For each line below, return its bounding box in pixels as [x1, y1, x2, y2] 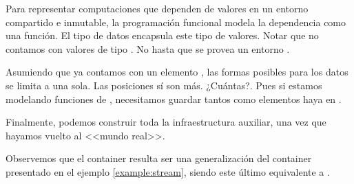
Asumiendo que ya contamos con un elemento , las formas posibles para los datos [6, 65, 348, 79]
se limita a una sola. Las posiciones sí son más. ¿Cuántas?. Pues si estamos [6, 78, 322, 92]
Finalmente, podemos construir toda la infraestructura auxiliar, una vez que [6, 115, 326, 129]
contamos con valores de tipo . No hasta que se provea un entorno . [6, 41, 290, 56]
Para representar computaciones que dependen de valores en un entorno [6, 1, 309, 15]
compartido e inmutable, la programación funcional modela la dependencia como [6, 14, 346, 29]
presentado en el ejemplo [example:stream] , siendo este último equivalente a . [6, 164, 330, 179]
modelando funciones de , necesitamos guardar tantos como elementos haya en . [6, 91, 342, 106]
